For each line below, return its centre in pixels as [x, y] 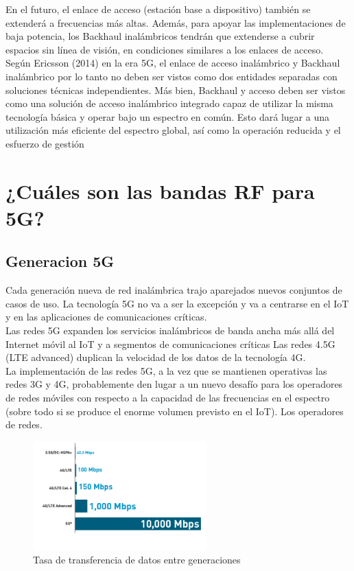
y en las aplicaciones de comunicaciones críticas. [106, 317]
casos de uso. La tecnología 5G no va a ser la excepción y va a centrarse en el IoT [177, 303]
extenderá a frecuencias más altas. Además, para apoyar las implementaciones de [176, 22]
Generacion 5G [60, 261]
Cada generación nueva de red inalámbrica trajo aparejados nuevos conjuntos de [174, 290]
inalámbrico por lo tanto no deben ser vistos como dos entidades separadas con [172, 76]
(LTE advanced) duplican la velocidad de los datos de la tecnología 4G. [156, 357]
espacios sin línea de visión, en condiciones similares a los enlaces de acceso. [165, 49]
